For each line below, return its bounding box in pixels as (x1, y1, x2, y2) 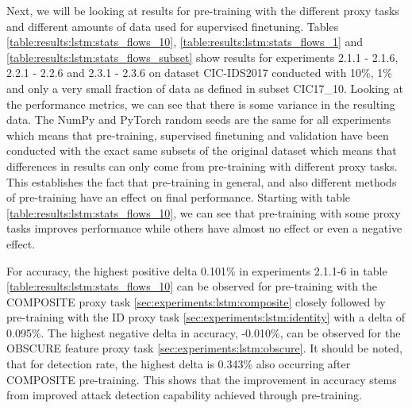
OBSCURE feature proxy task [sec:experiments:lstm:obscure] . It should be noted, (6, 340, 403, 356)
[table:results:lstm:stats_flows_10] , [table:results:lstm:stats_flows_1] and (6, 33, 364, 50)
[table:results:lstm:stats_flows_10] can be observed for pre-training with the (6, 278, 378, 294)
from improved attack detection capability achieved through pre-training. (6, 387, 362, 403)
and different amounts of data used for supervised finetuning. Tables (6, 17, 339, 34)
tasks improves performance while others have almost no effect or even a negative (6, 220, 402, 237)
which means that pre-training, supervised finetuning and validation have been (6, 126, 389, 143)
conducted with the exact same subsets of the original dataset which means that (6, 142, 397, 159)
